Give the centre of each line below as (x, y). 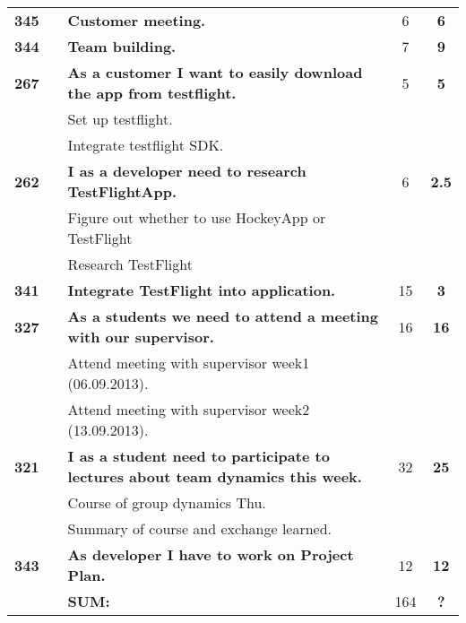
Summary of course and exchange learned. (200, 528)
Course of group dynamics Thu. (167, 502)
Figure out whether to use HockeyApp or (197, 217)
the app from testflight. (152, 93)
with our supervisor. (141, 337)
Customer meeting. (137, 20)
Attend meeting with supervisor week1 (189, 363)
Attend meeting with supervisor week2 (189, 409)
